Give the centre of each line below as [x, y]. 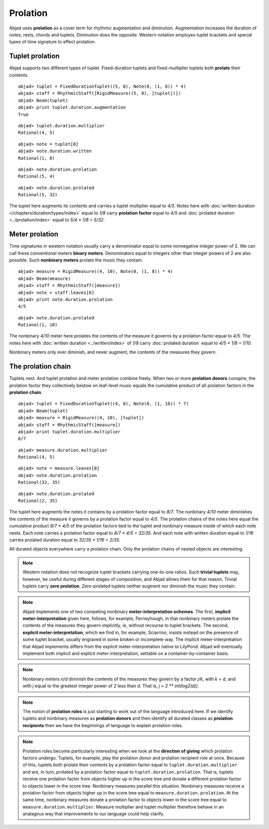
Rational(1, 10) [38, 325]
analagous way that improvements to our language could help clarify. [93, 814]
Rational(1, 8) [37, 158]
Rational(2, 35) [38, 501]
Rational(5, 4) [37, 176]
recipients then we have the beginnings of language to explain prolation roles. [103, 725]
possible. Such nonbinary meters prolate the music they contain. [76, 260]
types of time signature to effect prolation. [53, 42]
